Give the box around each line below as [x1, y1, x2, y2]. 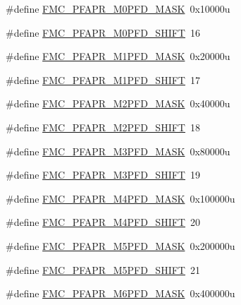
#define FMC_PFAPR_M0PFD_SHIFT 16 [6, 25, 200, 40]
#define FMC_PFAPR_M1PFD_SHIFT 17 [6, 72, 200, 87]
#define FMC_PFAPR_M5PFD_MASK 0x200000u [6, 238, 235, 253]
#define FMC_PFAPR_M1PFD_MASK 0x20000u [6, 49, 230, 64]
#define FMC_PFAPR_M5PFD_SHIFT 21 [6, 262, 200, 277]
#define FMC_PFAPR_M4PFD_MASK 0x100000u [6, 191, 235, 205]
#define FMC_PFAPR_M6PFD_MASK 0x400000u [6, 286, 235, 301]
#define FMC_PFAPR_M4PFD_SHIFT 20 [6, 215, 200, 229]
